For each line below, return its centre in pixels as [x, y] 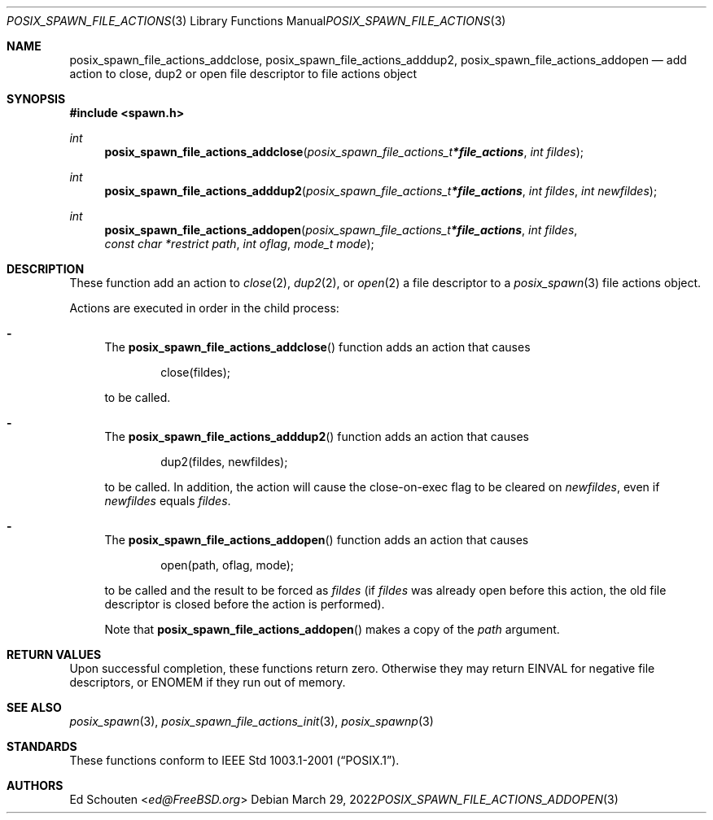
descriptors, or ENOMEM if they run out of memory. [208, 682]
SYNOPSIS [36, 99]
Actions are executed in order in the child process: [204, 308]
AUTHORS [35, 785]
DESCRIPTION [46, 269]
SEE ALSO [34, 707]
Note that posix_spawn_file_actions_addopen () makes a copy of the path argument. [332, 629]
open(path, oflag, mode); [227, 565]
